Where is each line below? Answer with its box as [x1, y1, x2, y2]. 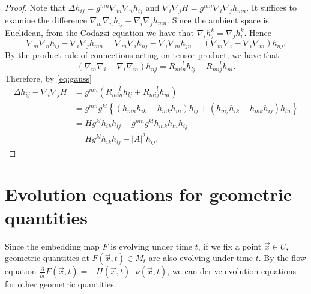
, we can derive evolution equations [167, 265, 297, 277]
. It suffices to [246, 1, 297, 13]
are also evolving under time [148, 251, 253, 264]
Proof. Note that [5, 1, 66, 13]
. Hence [244, 26, 271, 38]
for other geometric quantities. [5, 278, 116, 290]
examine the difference [5, 13, 87, 26]
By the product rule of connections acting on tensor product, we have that [5, 49, 279, 61]
